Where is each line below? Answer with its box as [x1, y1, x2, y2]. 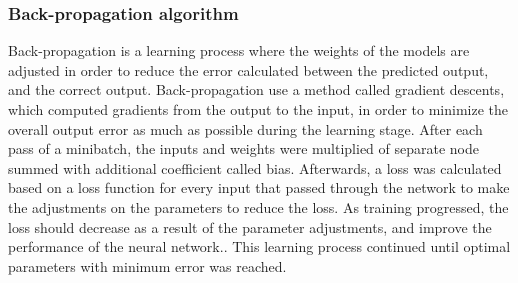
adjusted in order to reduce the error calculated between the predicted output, [8, 59, 489, 80]
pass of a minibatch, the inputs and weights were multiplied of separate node [8, 138, 480, 159]
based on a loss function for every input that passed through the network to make [8, 177, 510, 198]
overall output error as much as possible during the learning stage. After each [8, 118, 483, 139]
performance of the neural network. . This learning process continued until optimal [8, 236, 511, 257]
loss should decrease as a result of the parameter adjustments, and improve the [8, 216, 492, 237]
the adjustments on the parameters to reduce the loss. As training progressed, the [8, 196, 509, 217]
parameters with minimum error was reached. [8, 255, 287, 276]
